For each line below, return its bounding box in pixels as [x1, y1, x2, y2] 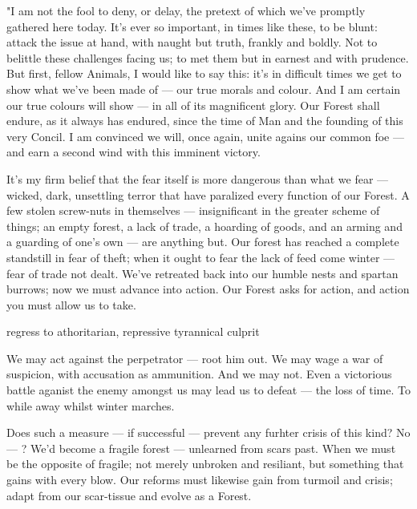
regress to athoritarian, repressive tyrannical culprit [6, 323, 260, 340]
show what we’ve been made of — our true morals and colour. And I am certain [6, 80, 401, 97]
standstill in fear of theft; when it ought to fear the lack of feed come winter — [6, 248, 395, 265]
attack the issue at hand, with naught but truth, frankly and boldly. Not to [6, 34, 378, 50]
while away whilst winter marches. [6, 397, 175, 414]
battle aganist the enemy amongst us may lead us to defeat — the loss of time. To [6, 382, 411, 398]
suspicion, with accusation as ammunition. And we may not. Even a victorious [6, 366, 392, 382]
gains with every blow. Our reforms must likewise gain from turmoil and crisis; [6, 471, 393, 488]
